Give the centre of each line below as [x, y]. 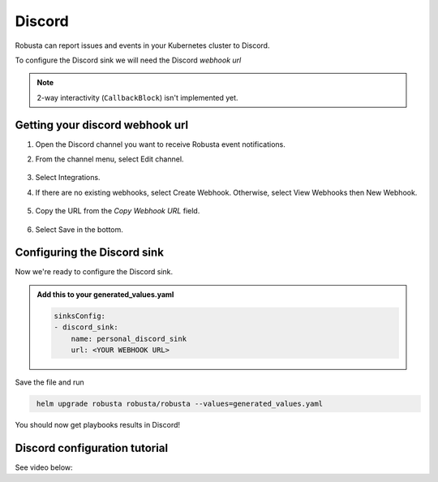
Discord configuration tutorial [92, 448]
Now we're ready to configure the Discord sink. [94, 272]
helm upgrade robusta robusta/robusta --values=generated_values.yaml [180, 404]
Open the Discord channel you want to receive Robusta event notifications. [160, 144]
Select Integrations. [68, 178]
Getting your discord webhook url [102, 125]
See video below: [44, 467]
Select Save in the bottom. [79, 229]
